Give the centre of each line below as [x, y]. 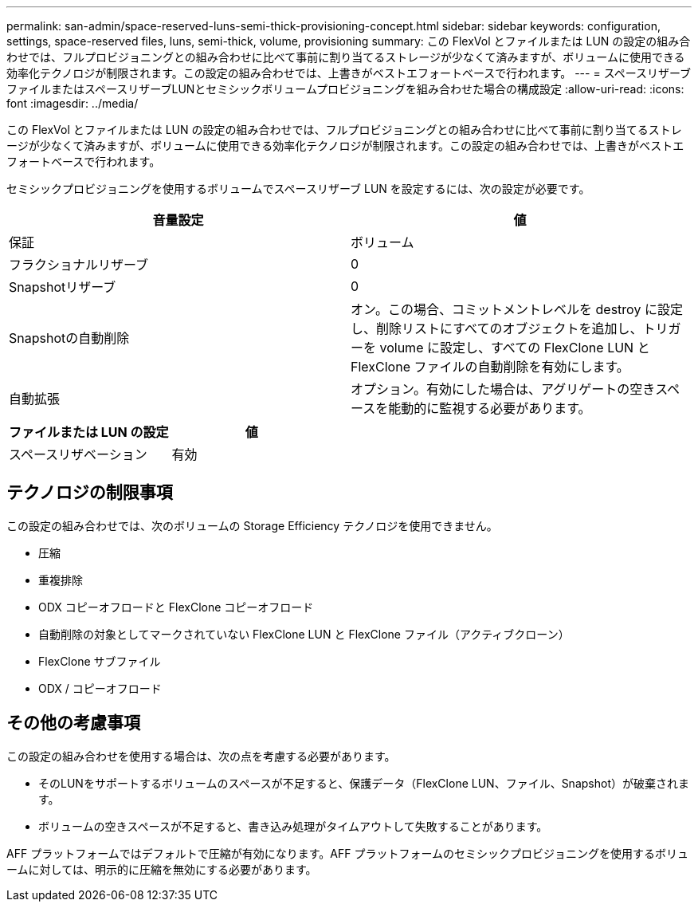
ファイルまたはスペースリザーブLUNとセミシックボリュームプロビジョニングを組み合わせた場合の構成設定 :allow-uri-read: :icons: [345, 89]
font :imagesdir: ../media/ [73, 103]
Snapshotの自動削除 [69, 338]
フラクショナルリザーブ [79, 265]
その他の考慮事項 [73, 723]
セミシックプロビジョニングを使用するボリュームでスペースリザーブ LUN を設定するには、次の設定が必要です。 [298, 189]
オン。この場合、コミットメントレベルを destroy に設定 [517, 309]
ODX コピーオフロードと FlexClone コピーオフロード [176, 607]
